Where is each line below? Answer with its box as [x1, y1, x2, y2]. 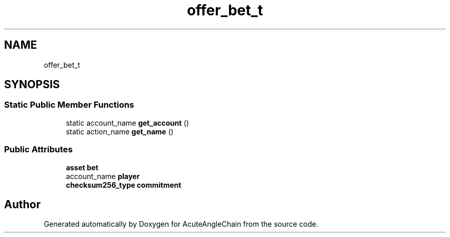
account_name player [66, 171, 140, 181]
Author [4, 197, 41, 211]
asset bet [66, 163, 99, 172]
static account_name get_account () [66, 118, 189, 127]
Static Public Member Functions [4, 100, 135, 110]
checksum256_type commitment [66, 180, 181, 189]
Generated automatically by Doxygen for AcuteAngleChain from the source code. [44, 220, 318, 229]
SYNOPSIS [4, 78, 60, 91]
